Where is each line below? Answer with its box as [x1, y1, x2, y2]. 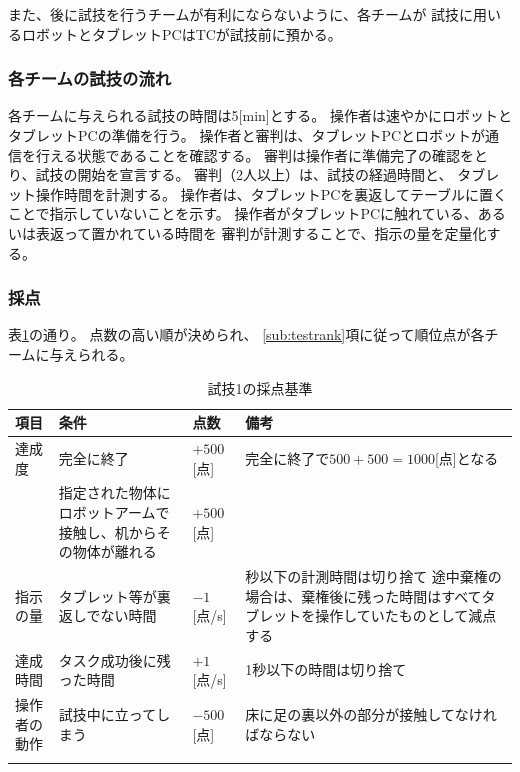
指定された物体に [58, 482, 171, 503]
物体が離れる [72, 541, 157, 562]
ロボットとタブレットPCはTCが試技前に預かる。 [21, 23, 342, 44]
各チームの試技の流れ [8, 66, 172, 91]
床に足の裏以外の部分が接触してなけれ [245, 703, 497, 724]
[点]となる [434, 447, 499, 468]
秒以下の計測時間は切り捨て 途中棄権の [245, 566, 502, 587]
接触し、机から [58, 521, 157, 542]
